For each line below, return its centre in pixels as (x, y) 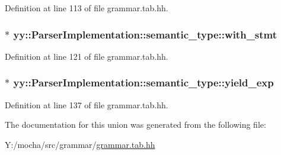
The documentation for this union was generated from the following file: (135, 125)
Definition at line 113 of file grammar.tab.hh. (87, 8)
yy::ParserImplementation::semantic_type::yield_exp (143, 83)
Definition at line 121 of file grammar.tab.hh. (87, 56)
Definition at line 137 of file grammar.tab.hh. (87, 104)
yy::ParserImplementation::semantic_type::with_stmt (145, 34)
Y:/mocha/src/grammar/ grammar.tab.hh (80, 144)
